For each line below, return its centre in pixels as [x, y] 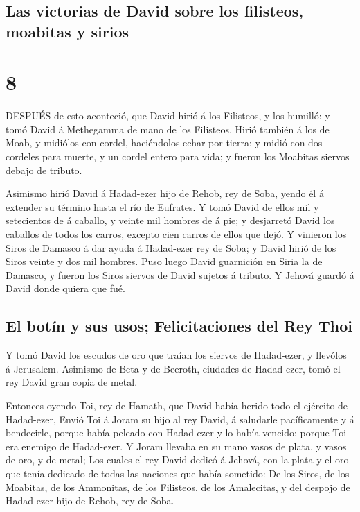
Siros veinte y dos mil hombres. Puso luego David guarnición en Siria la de [164, 261]
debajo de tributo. [44, 170]
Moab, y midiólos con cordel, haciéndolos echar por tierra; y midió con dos [164, 143]
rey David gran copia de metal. [72, 382]
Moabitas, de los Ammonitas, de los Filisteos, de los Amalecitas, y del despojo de [178, 487]
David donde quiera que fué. [65, 288]
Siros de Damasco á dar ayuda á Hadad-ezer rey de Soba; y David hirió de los [171, 247]
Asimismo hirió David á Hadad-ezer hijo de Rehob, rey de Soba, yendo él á [165, 193]
